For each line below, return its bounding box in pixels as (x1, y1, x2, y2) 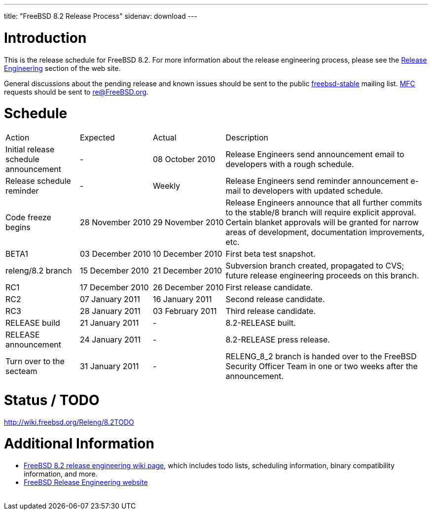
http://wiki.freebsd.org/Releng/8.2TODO (4, 417, 134, 426)
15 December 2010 (79, 266, 149, 275)
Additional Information (4, 435, 154, 452)
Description (225, 133, 269, 142)
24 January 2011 (79, 335, 141, 344)
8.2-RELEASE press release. (225, 335, 330, 344)
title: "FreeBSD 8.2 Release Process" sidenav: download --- (4, 12, 197, 20)
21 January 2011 (79, 318, 139, 328)
